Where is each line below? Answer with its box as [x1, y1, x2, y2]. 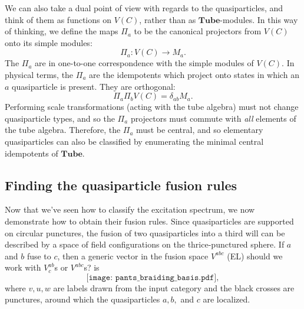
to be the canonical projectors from [134, 25, 262, 37]
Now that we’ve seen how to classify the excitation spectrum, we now [5, 203, 255, 216]
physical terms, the [5, 68, 74, 80]
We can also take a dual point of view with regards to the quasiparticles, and [5, 2, 283, 14]
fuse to [27, 249, 51, 262]
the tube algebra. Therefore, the [5, 123, 121, 136]
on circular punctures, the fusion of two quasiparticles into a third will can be [5, 226, 285, 239]
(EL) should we [227, 249, 283, 262]
